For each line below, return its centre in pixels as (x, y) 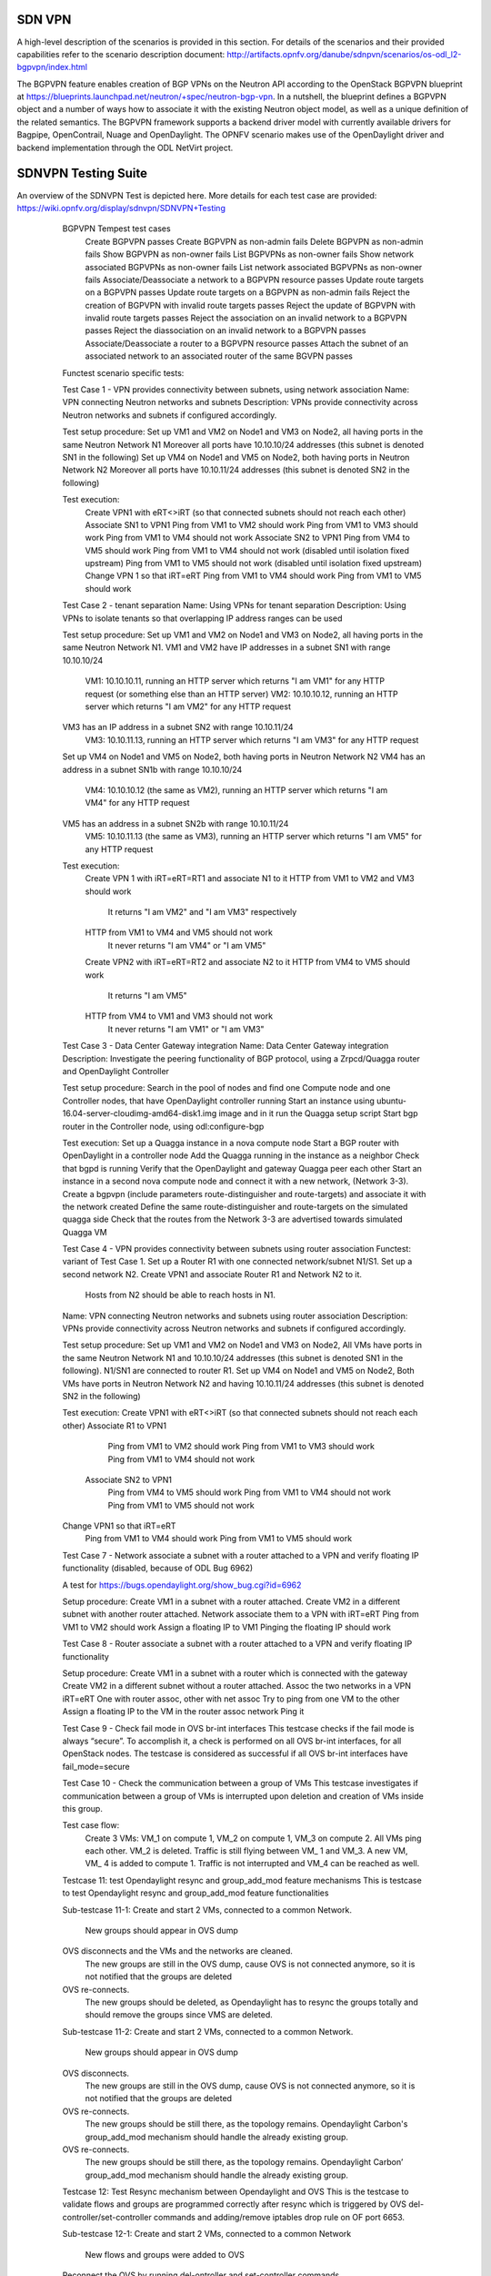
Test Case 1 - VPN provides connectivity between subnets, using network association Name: (235, 390)
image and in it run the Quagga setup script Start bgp (318, 1113)
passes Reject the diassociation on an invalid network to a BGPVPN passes (225, 330)
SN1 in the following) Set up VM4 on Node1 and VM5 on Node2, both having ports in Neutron (236, 457)
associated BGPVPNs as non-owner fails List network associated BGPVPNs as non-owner (254, 267)
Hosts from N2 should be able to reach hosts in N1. (180, 1295)
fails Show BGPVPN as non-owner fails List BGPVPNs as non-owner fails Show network (249, 254)
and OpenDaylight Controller (116, 1071)
